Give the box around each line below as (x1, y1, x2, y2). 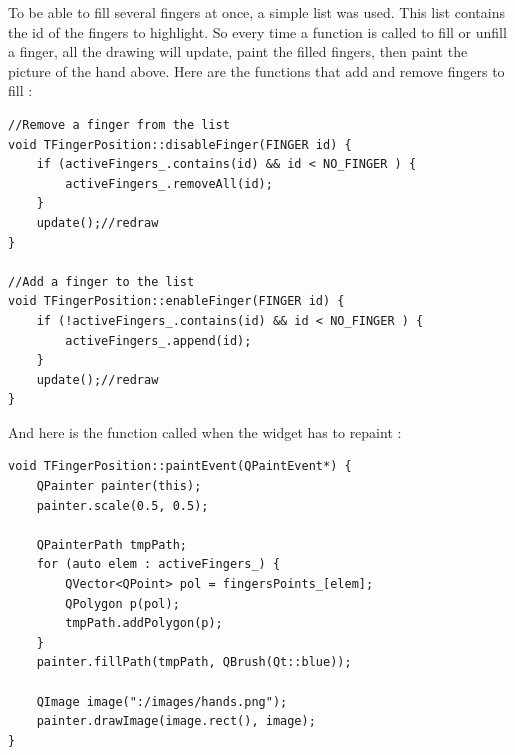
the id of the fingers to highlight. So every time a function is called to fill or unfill (8, 21, 507, 42)
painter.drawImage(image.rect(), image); (36, 714, 316, 729)
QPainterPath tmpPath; (36, 537, 187, 552)
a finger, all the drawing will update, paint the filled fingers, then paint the (8, 41, 468, 62)
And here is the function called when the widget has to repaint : (8, 421, 402, 442)
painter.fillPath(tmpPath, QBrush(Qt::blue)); (36, 655, 352, 670)
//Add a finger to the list (8, 274, 195, 289)
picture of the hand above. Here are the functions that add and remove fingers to (8, 60, 505, 81)
